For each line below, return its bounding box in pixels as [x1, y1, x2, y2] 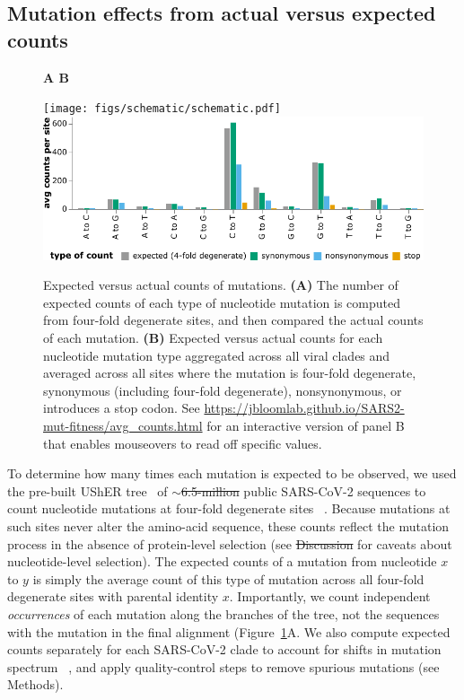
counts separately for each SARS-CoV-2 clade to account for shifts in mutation [7, 640, 442, 659]
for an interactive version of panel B [206, 416, 405, 434]
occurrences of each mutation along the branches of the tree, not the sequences [7, 604, 440, 623]
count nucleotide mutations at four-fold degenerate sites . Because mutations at [7, 499, 451, 518]
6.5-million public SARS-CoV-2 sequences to [181, 481, 426, 500]
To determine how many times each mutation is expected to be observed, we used [7, 464, 457, 483]
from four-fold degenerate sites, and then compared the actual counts [43, 311, 424, 329]
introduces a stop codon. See [43, 398, 200, 417]
